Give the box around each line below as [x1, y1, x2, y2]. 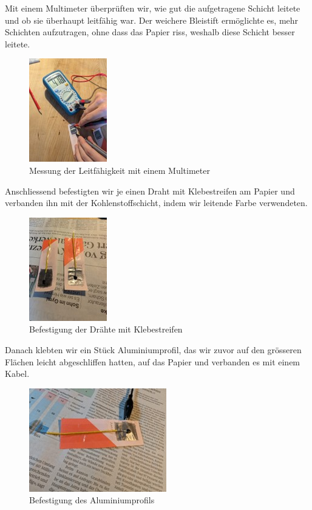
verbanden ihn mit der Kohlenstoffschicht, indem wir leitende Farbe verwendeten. [5, 196, 308, 209]
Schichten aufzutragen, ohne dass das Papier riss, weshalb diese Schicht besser [5, 26, 295, 38]
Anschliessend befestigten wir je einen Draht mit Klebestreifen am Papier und [5, 184, 295, 197]
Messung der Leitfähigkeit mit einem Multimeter [29, 164, 210, 176]
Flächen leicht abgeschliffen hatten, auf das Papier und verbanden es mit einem [5, 355, 300, 368]
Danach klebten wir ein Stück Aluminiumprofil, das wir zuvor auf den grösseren [5, 343, 302, 356]
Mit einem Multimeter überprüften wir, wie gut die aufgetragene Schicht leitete [5, 2, 300, 14]
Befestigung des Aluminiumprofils [29, 494, 155, 506]
